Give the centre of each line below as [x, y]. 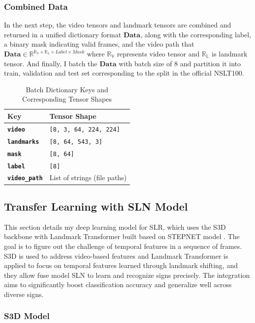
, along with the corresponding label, [196, 34]
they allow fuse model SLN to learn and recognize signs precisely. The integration [127, 275]
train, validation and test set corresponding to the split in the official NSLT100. [124, 73]
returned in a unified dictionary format [63, 34]
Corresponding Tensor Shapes [67, 99]
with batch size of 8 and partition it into [180, 63]
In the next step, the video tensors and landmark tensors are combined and [118, 25]
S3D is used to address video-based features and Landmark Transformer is [116, 256]
